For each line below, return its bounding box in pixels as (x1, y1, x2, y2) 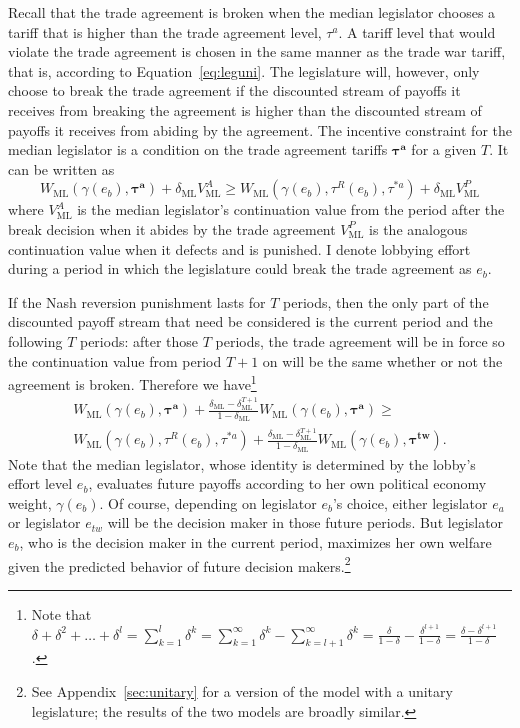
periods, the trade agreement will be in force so (215, 330, 505, 351)
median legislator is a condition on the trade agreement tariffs (8, 139, 388, 160)
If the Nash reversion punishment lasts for (8, 291, 266, 312)
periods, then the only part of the (283, 291, 489, 312)
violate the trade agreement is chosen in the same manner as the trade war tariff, (8, 41, 506, 62)
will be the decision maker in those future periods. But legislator (107, 512, 504, 533)
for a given (411, 139, 477, 160)
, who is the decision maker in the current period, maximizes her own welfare (19, 532, 492, 552)
